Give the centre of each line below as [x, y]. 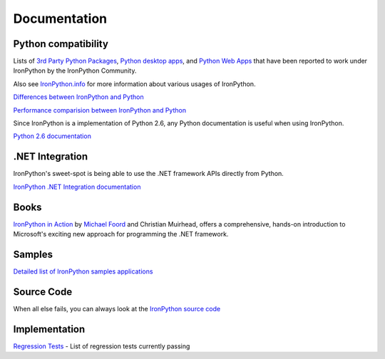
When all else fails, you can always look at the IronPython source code [117, 308]
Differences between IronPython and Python [78, 97]
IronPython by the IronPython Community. [75, 71]
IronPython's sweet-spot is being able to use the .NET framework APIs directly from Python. [149, 174]
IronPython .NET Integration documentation [77, 187]
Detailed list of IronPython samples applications [83, 271]
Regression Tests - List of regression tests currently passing [102, 346]
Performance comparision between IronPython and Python [100, 110]
